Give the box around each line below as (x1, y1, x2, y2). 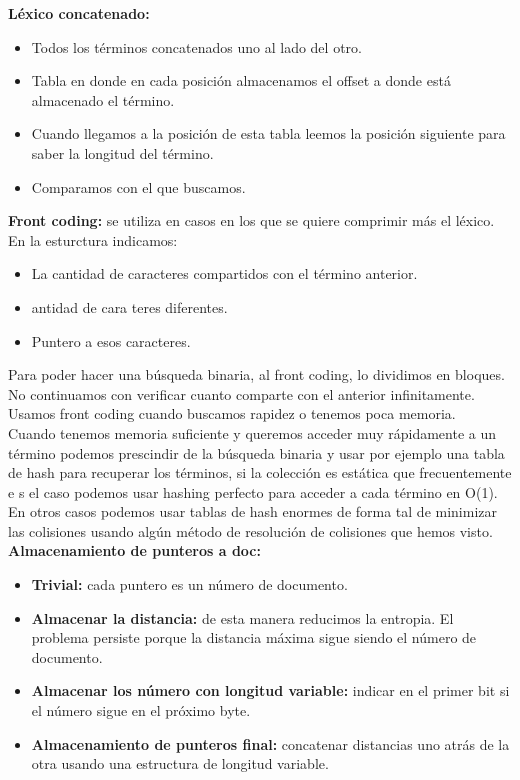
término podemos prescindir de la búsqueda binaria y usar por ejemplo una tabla (8, 442, 505, 463)
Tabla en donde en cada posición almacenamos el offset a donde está (31, 70, 451, 91)
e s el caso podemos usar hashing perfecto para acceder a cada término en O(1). (8, 481, 498, 502)
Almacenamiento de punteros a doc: (8, 540, 261, 561)
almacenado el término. (31, 89, 175, 110)
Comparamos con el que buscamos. (31, 176, 246, 197)
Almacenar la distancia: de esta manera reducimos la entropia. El (31, 607, 454, 628)
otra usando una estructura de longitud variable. (31, 753, 329, 774)
